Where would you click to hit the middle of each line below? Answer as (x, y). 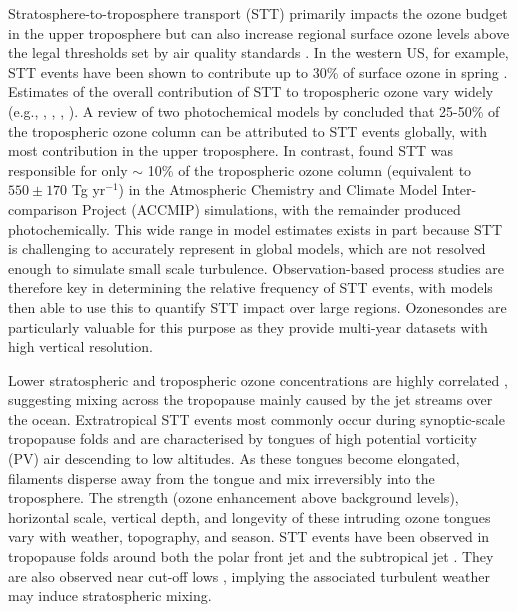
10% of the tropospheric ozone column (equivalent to (309, 169)
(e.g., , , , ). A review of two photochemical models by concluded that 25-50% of (254, 110)
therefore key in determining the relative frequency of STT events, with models (250, 287)
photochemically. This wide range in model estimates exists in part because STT (255, 228)
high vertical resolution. (80, 346)
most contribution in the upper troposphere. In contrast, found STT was (231, 150)
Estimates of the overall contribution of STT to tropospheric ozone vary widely (251, 91)
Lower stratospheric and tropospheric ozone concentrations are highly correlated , (258, 379)
